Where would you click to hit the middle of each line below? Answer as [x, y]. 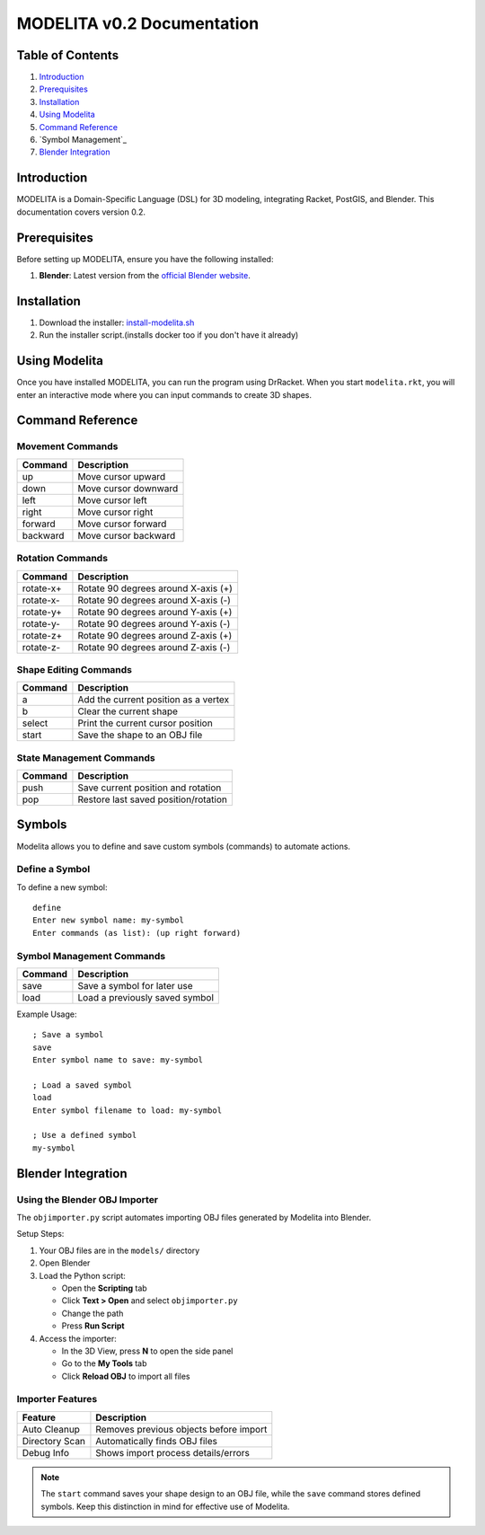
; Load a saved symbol [83, 1085]
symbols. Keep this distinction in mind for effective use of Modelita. [165, 1506]
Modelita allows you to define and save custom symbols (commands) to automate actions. [183, 846]
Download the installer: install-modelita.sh [117, 322]
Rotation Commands [62, 559]
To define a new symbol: [62, 887]
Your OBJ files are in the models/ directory [119, 1250]
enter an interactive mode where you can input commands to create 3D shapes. [164, 394]
